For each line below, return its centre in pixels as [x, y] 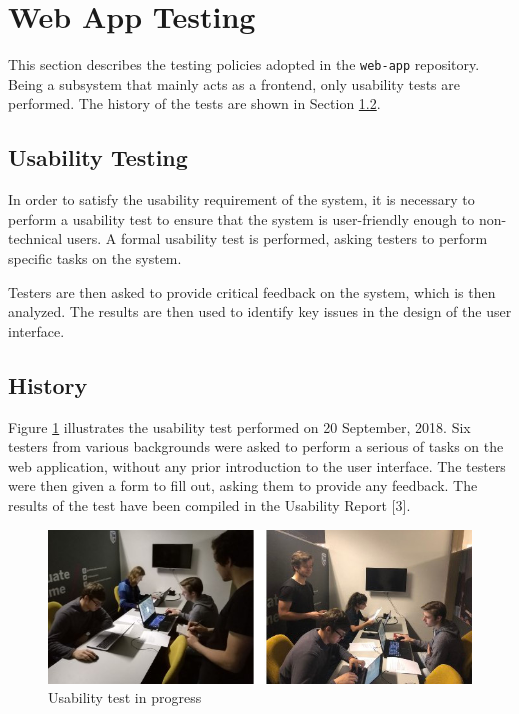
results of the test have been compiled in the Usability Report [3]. [209, 504]
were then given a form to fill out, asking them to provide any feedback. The [243, 485]
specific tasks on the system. [95, 257]
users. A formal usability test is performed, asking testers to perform [277, 238]
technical [35, 238]
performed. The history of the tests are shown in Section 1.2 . [194, 103]
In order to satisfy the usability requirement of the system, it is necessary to [241, 199]
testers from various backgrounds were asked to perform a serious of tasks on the [256, 446]
